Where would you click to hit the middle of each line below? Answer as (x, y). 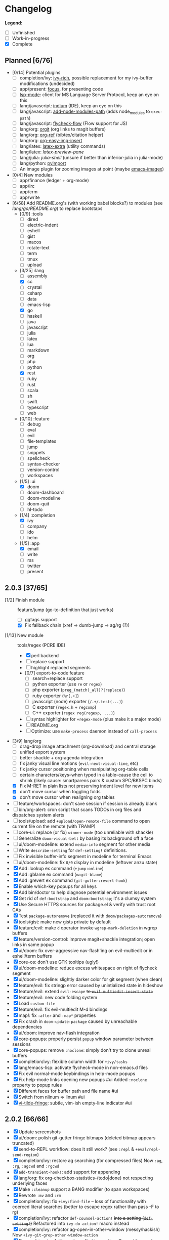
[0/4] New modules (32, 175)
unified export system (42, 752)
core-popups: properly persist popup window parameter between (86, 1039)
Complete (22, 44)
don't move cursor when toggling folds (60, 792)
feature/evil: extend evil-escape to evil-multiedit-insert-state (86, 992)
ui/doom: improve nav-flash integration (59, 1033)
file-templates (42, 441)
